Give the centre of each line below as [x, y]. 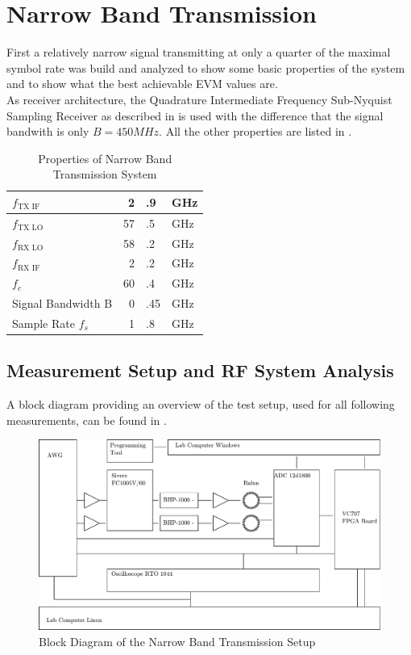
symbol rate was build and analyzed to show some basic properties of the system [206, 67]
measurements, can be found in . [87, 420]
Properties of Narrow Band [105, 158]
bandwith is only [48, 131]
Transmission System [105, 174]
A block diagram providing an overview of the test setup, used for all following [201, 404]
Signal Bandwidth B [62, 303]
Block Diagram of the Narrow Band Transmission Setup [177, 641]
